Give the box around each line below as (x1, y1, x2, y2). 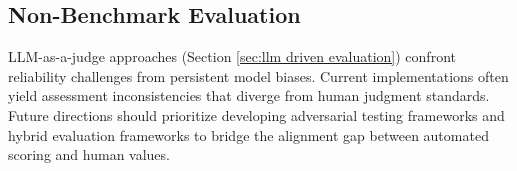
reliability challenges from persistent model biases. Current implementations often (8, 65, 509, 86)
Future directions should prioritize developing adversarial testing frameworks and (8, 104, 505, 125)
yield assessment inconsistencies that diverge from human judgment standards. (8, 85, 490, 106)
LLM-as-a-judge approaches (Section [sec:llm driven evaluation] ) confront (8, 46, 456, 67)
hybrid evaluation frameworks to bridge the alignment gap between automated (8, 124, 489, 145)
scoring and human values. (8, 144, 170, 165)
